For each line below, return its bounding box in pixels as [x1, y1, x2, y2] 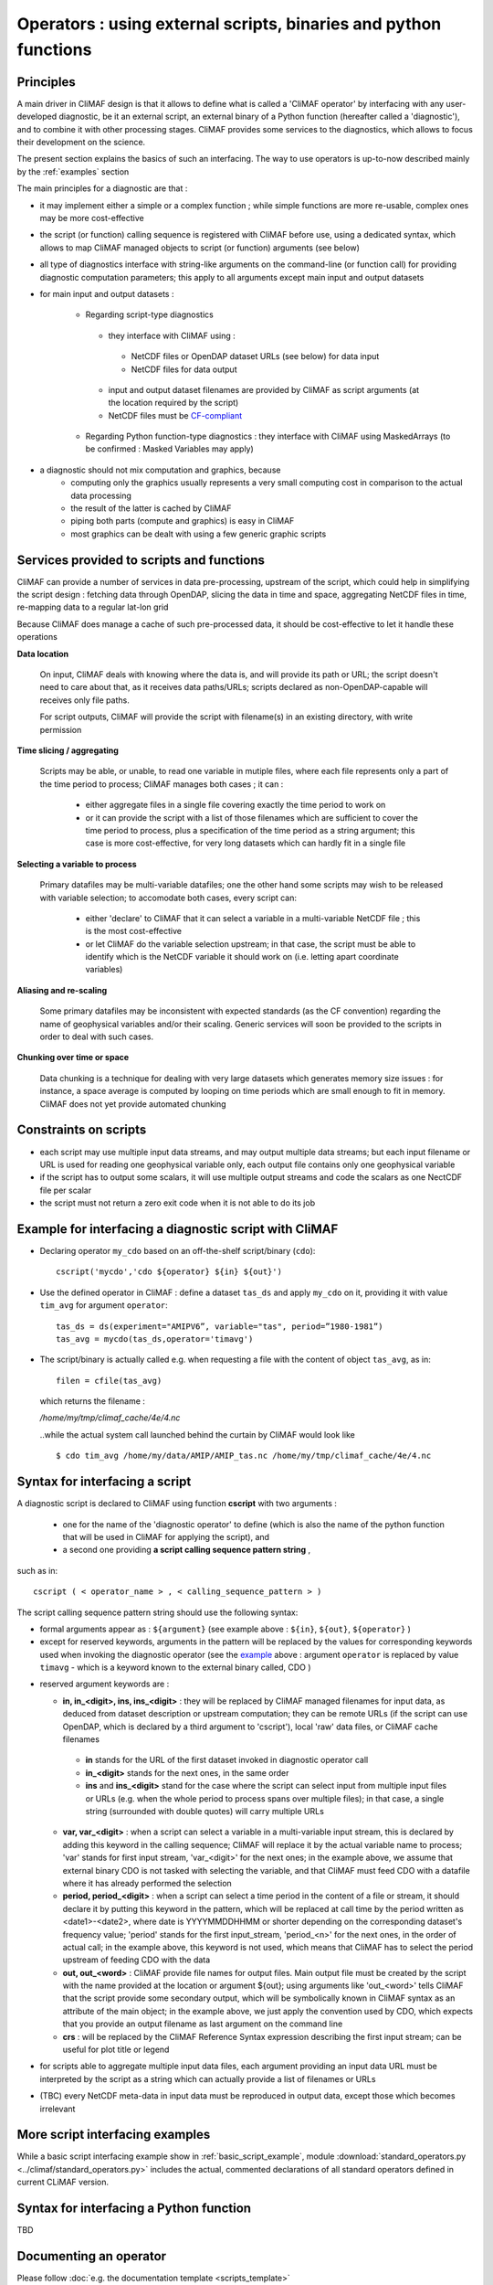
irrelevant [39, 2103, 76, 2114]
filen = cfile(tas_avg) [56, 1376, 163, 1386]
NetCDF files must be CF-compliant [108, 409, 243, 420]
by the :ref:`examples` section [16, 165, 130, 177]
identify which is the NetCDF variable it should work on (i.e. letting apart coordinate [85, 951, 399, 962]
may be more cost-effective [39, 212, 145, 223]
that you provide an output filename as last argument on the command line [62, 2018, 343, 2029]
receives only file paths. [39, 695, 130, 706]
